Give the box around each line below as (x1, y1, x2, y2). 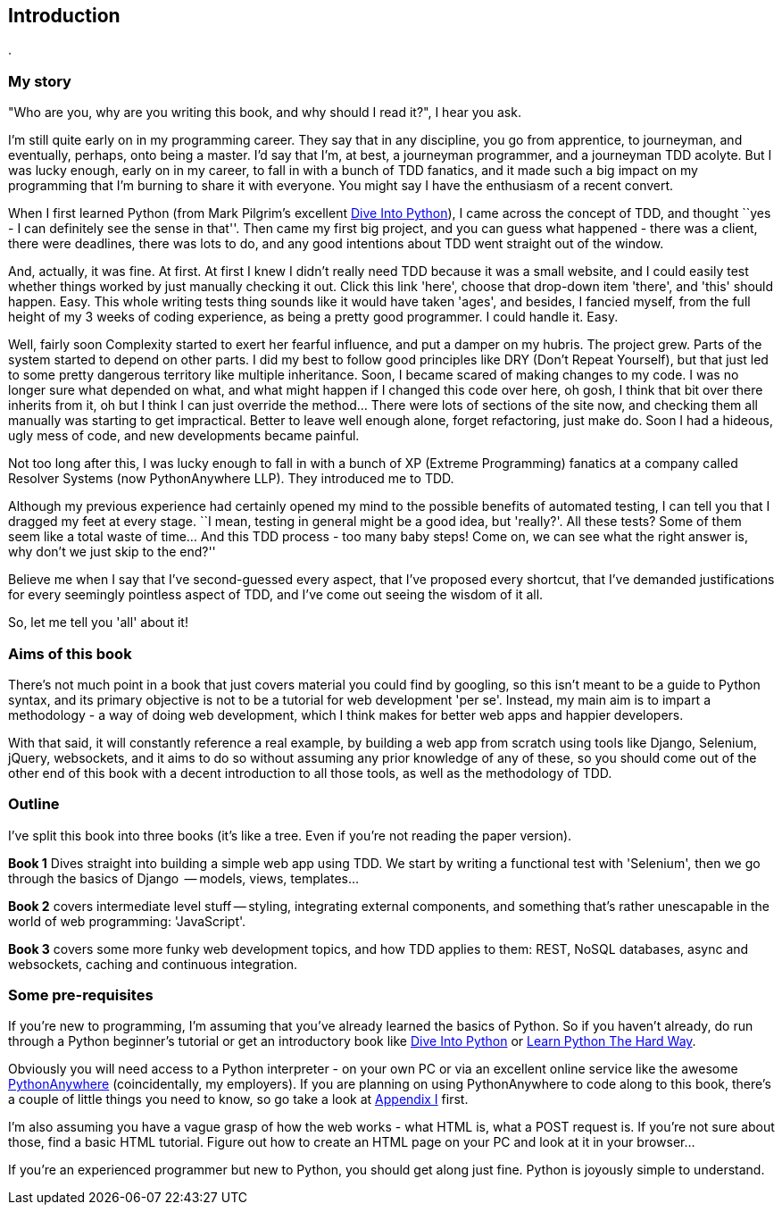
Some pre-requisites (8, 986, 154, 1005)
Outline (8, 795, 60, 814)
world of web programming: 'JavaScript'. (8, 913, 246, 929)
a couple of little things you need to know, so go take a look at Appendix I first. (8, 1091, 469, 1108)
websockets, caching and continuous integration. (8, 956, 297, 972)
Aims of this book (8, 644, 132, 663)
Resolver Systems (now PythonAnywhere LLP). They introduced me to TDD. (8, 471, 454, 487)
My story (8, 71, 71, 90)
